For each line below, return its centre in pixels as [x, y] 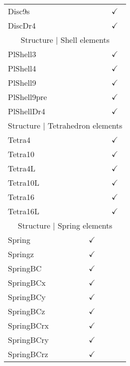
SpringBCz [27, 311]
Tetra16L [24, 211]
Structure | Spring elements [65, 225]
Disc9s [19, 11]
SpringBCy [27, 297]
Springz [21, 254]
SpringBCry [29, 340]
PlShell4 [22, 68]
